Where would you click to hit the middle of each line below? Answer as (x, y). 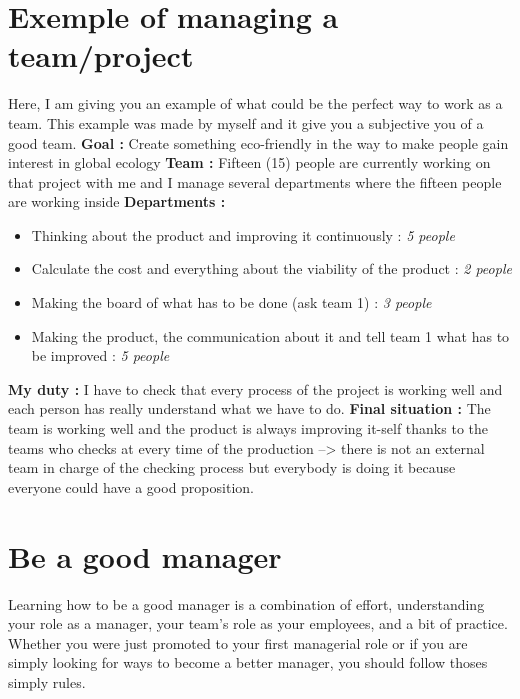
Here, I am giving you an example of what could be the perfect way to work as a (255, 103)
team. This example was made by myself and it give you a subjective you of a (246, 122)
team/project (101, 55)
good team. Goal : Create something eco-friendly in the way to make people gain (258, 142)
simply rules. (47, 681)
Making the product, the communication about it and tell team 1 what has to (270, 335)
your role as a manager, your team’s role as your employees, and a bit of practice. (258, 623)
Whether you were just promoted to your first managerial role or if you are (238, 642)
